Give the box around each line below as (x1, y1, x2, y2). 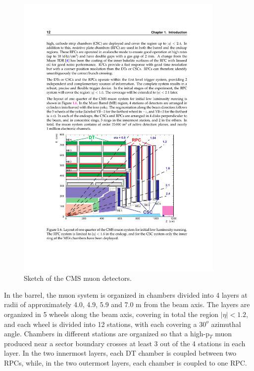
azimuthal (211, 318, 241, 329)
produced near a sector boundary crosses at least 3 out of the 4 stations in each (4, 338, 246, 348)
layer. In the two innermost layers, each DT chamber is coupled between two (4, 348, 237, 358)
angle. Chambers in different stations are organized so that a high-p (4, 328, 210, 339)
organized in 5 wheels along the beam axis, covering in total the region (4, 309, 219, 319)
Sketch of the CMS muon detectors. (24, 273, 132, 283)
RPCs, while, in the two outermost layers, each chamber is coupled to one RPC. (4, 358, 247, 368)
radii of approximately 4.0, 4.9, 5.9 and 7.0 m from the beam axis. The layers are (4, 299, 250, 310)
